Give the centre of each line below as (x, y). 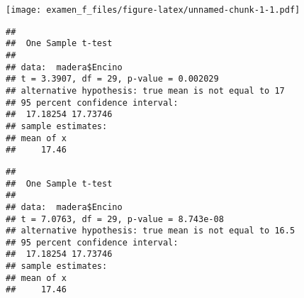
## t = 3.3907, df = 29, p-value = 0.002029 (112, 79)
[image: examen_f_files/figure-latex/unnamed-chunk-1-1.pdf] (153, 10)
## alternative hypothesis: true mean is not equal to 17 (145, 90)
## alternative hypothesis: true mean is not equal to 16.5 (151, 231)
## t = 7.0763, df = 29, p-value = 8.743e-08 (115, 219)
